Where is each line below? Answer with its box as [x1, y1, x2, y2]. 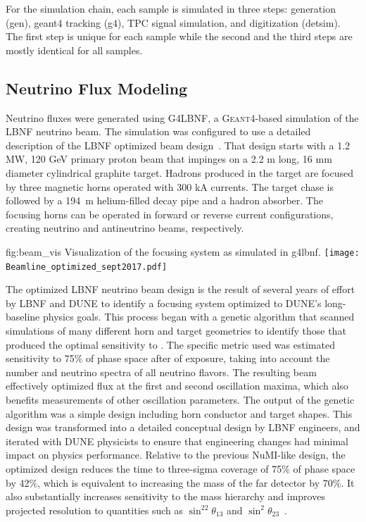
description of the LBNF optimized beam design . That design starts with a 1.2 [6, 137, 351, 152]
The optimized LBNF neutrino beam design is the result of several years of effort [6, 282, 355, 297]
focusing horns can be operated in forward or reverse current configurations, [6, 206, 334, 221]
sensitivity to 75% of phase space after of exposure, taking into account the [6, 351, 330, 366]
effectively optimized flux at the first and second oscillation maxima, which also [6, 378, 348, 393]
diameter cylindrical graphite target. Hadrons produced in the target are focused [6, 165, 354, 180]
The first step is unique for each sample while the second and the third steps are [6, 29, 353, 44]
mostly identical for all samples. [6, 42, 143, 57]
